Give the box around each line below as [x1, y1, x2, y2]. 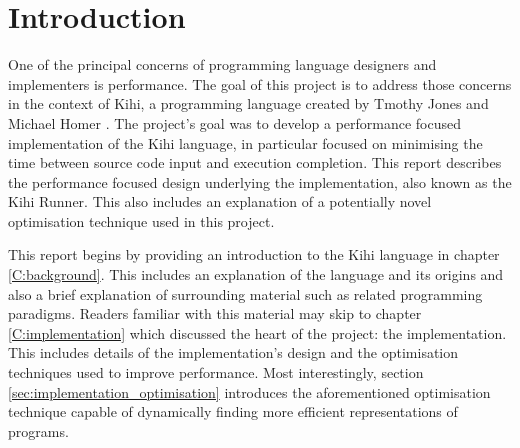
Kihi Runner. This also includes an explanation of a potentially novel [8, 191, 432, 212]
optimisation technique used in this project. [8, 210, 275, 231]
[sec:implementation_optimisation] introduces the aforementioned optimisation [8, 381, 491, 402]
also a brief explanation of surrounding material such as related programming [8, 283, 483, 304]
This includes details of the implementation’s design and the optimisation [8, 342, 459, 363]
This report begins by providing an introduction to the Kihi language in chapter [8, 244, 500, 265]
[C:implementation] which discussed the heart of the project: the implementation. [8, 322, 507, 343]
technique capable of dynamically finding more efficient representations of [8, 401, 458, 422]
